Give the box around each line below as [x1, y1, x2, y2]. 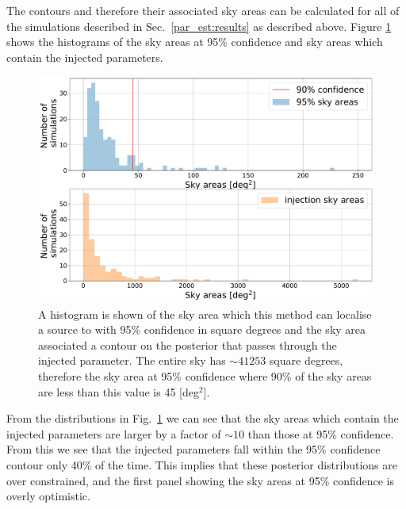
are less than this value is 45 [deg [38, 383, 199, 400]
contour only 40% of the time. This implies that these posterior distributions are [6, 457, 397, 473]
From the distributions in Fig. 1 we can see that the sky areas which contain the [6, 410, 399, 427]
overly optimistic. [6, 488, 90, 504]
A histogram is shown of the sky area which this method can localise [38, 305, 372, 322]
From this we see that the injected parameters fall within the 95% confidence [6, 441, 381, 457]
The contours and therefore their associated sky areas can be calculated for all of [6, 2, 400, 18]
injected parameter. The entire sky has [38, 352, 226, 369]
